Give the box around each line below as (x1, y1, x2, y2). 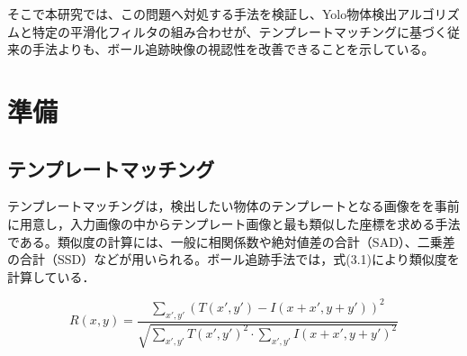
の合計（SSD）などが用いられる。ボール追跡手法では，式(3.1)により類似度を (7, 250, 460, 269)
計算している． (7, 267, 95, 286)
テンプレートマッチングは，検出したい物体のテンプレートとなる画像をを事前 (7, 196, 460, 215)
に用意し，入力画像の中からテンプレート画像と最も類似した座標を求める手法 (7, 214, 461, 233)
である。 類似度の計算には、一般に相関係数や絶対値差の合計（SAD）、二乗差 (7, 232, 455, 251)
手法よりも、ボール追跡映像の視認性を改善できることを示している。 (31, 40, 435, 59)
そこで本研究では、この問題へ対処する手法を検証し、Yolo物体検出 (7, 5, 398, 23)
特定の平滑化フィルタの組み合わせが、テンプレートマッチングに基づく (31, 22, 448, 41)
